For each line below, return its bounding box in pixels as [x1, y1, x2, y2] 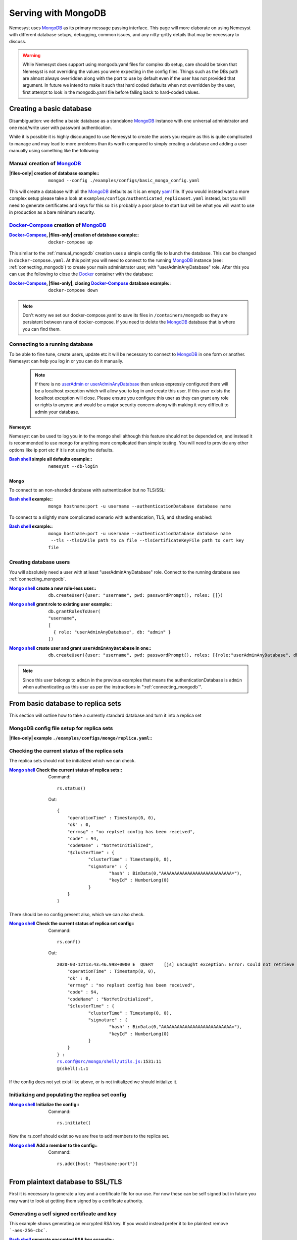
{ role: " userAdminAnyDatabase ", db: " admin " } [53, 629, 171, 635]
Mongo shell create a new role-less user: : [9, 585, 97, 591]
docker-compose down [48, 288, 99, 293]
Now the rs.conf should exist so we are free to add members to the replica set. [9, 1133, 170, 1139]
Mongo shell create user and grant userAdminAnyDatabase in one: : [9, 645, 152, 651]
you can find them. [22, 326, 61, 332]
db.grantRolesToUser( [48, 608, 101, 614]
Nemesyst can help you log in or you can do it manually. [9, 358, 124, 364]
